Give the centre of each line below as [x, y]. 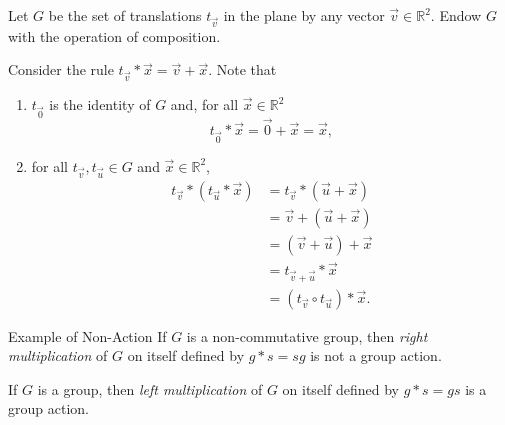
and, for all [204, 104]
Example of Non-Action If [87, 335]
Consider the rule [61, 69]
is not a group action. [376, 355]
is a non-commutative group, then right [307, 335]
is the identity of [100, 104]
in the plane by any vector [304, 15]
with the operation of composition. [114, 35]
